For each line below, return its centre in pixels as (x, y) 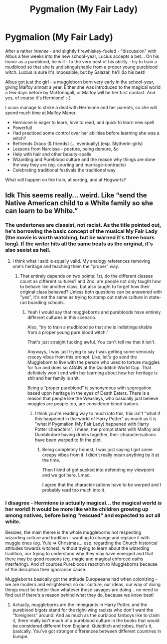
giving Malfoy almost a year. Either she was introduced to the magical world (83, 87)
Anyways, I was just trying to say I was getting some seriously (91, 351)
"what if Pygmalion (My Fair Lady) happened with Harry (92, 424)
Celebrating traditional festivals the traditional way (64, 170)
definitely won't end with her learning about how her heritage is (92, 373)
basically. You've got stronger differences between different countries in (87, 631)
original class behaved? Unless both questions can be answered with (91, 292)
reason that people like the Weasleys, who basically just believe (93, 398)
